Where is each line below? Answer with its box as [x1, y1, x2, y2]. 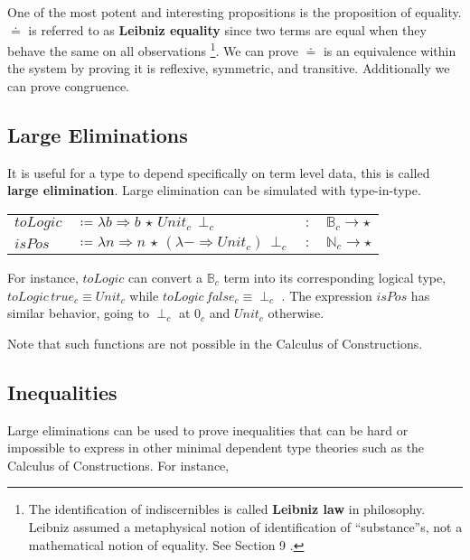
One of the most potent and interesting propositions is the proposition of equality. [7, 3, 462, 21]
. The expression [281, 285, 372, 304]
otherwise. [268, 303, 324, 322]
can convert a [128, 268, 203, 287]
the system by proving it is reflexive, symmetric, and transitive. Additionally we [7, 59, 450, 78]
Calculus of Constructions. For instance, [7, 455, 230, 474]
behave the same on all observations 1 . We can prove [7, 39, 298, 60]
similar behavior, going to [7, 303, 149, 322]
